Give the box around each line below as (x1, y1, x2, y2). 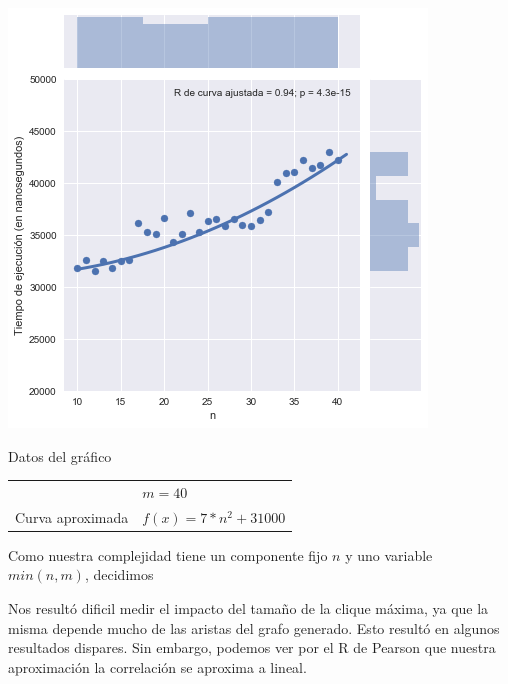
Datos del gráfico (8, 445, 112, 466)
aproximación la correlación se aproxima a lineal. (8, 656, 307, 677)
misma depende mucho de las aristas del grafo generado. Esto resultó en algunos (8, 617, 500, 638)
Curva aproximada (15, 506, 129, 527)
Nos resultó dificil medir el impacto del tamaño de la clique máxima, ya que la (8, 598, 489, 619)
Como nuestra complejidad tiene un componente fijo (8, 544, 328, 565)
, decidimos (84, 564, 154, 585)
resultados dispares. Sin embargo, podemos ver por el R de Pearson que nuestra (8, 637, 496, 658)
